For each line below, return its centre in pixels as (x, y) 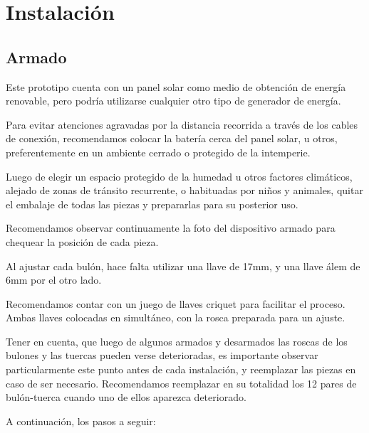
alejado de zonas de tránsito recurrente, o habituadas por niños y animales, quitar (184, 190)
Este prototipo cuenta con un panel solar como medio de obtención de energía (176, 86)
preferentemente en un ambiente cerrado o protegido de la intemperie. (158, 152)
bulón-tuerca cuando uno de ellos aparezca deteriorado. (126, 397)
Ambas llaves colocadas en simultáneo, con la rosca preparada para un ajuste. (176, 317)
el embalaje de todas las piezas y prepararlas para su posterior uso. (152, 204)
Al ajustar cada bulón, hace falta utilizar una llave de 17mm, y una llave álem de (183, 266)
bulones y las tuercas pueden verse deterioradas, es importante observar (162, 355)
